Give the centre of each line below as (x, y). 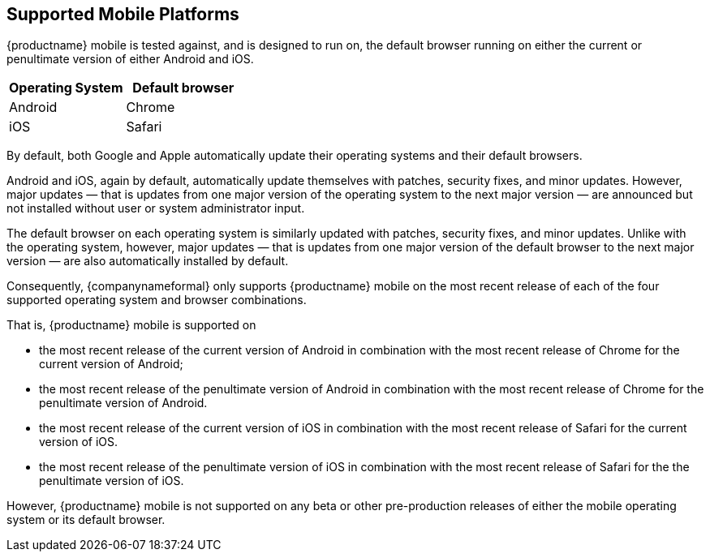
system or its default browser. (86, 520)
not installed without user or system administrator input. (156, 208)
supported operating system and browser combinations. (157, 300)
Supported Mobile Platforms (123, 14)
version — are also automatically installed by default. (148, 261)
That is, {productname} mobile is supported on (131, 325)
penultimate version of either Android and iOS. (130, 59)
